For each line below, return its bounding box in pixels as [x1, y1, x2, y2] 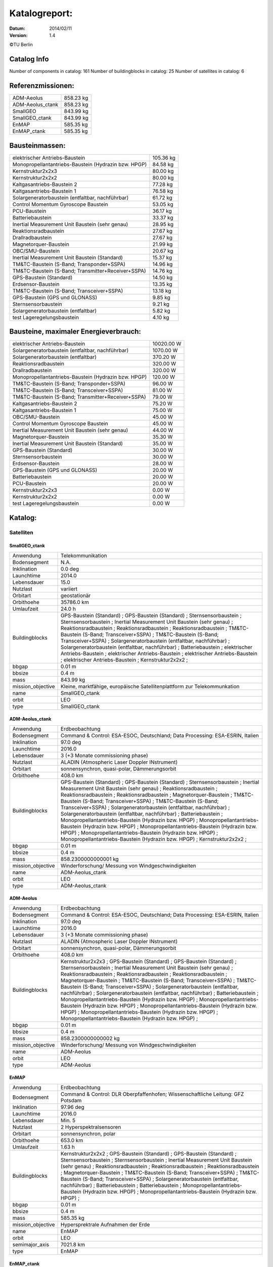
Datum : [9, 25, 25, 31]
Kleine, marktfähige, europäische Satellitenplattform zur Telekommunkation [61, 683, 240, 690]
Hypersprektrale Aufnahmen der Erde [61, 1221, 150, 1228]
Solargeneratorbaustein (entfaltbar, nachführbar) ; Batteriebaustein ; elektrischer [61, 644, 253, 651]
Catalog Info [9, 55, 49, 63]
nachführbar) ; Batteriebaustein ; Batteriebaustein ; [61, 1181, 182, 1188]
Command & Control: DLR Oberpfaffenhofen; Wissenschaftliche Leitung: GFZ [61, 1090, 244, 1097]
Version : [9, 32, 28, 38]
